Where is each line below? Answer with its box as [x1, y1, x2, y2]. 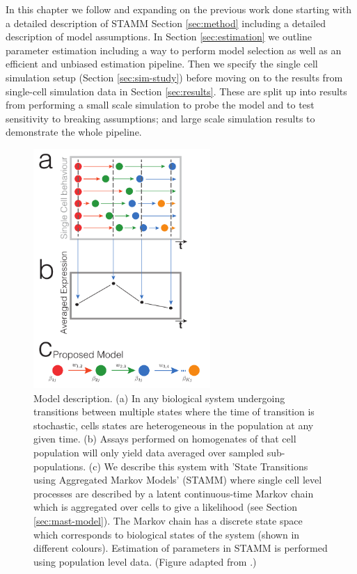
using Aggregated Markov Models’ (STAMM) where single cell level [33, 472, 322, 487]
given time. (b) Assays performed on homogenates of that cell [33, 431, 296, 446]
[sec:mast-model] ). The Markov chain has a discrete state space [33, 513, 303, 527]
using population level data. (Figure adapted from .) [33, 554, 257, 568]
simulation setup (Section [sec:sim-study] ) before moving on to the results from [6, 70, 343, 84]
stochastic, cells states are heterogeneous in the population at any [33, 417, 314, 432]
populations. [33, 459, 86, 473]
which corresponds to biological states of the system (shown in [33, 527, 300, 541]
